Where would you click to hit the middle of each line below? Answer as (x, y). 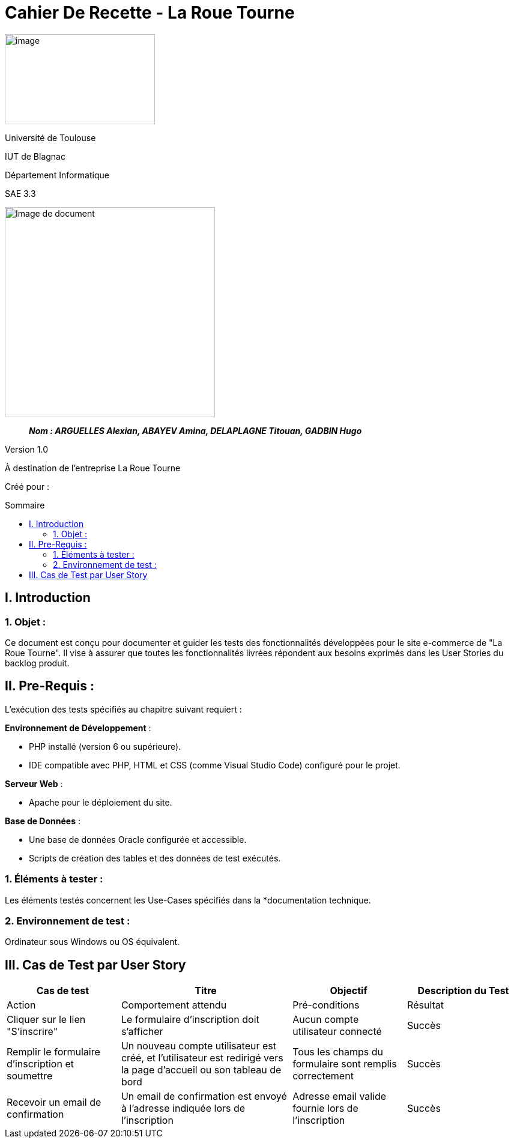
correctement (323, 1076)
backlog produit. (37, 663)
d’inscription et (40, 1064)
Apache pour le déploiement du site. (101, 802)
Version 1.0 (26, 449)
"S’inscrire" (32, 1032)
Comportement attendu (174, 1005)
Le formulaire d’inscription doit (190, 1020)
